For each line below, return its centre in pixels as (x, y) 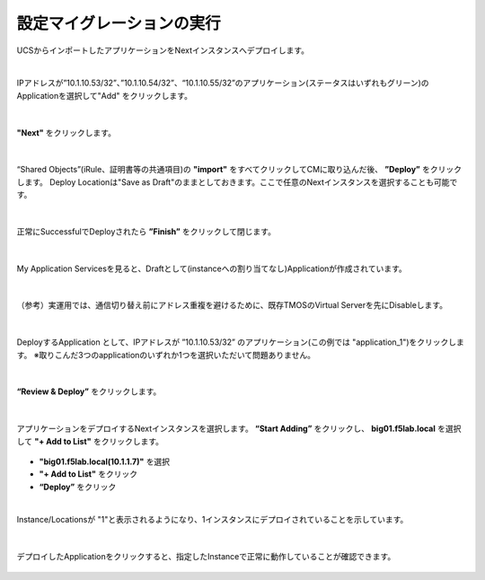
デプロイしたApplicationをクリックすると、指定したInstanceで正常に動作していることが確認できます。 (206, 557)
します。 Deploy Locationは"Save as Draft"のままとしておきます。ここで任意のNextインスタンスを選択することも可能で (237, 182)
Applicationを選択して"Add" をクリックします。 (105, 95)
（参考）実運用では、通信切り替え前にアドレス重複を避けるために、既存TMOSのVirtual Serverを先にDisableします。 (232, 305)
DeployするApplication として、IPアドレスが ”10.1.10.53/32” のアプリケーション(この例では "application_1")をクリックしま (240, 342)
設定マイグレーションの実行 (119, 23)
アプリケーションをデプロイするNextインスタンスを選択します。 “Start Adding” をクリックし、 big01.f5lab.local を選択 (239, 429)
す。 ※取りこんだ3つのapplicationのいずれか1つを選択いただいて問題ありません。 (166, 355)
